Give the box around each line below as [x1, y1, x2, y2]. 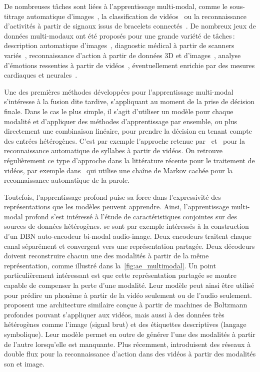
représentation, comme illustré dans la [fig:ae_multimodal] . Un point [4, 260, 216, 270]
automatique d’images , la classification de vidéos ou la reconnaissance [26, 11, 247, 21]
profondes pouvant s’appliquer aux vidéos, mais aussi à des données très [4, 309, 224, 319]
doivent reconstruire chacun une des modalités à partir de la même [4, 250, 209, 261]
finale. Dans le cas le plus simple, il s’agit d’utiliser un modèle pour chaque [4, 106, 233, 116]
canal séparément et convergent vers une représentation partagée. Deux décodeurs [4, 240, 255, 251]
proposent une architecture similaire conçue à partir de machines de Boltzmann [4, 299, 247, 310]
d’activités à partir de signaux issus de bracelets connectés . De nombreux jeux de [4, 21, 256, 31]
